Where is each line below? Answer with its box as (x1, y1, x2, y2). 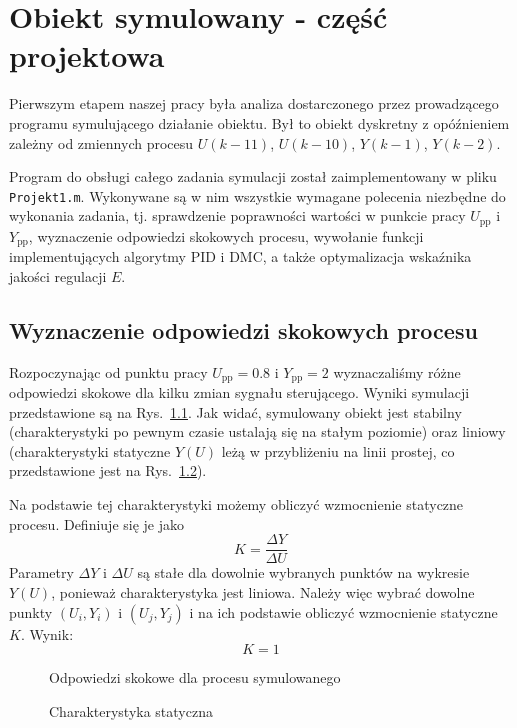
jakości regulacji (9, 265, 107, 286)
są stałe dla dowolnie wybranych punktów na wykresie (137, 562, 470, 583)
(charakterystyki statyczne (9, 440, 171, 461)
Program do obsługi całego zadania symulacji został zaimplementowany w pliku (9, 166, 497, 187)
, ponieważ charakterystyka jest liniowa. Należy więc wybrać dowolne (51, 581, 475, 602)
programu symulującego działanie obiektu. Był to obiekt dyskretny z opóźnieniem (9, 112, 510, 133)
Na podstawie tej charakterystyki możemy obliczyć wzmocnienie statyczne (9, 494, 464, 515)
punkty (9, 601, 53, 622)
